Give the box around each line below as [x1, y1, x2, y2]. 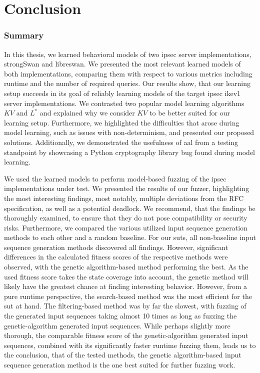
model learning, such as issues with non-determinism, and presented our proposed [4, 127, 254, 137]
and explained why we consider [39, 107, 135, 118]
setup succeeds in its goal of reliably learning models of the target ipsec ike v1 [4, 87, 241, 98]
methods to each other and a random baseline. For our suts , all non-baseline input [4, 232, 256, 242]
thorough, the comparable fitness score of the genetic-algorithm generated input [4, 330, 248, 340]
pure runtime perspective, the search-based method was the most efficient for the [4, 290, 252, 301]
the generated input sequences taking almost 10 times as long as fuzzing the [4, 310, 237, 321]
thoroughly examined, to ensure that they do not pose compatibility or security [4, 212, 247, 223]
